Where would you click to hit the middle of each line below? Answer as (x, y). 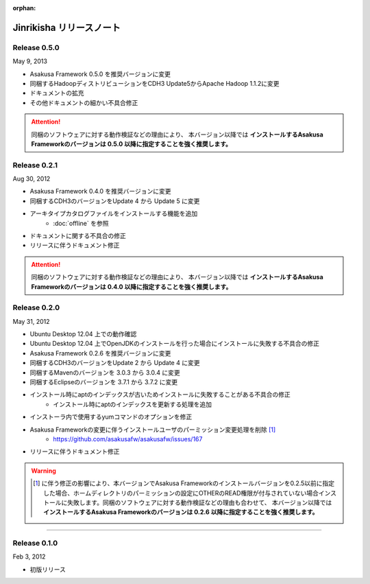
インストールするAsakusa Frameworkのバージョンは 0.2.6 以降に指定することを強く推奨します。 (181, 512)
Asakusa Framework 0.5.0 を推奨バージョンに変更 (100, 74)
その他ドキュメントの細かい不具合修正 (84, 102)
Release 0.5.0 (36, 47)
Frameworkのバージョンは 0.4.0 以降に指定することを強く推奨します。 (132, 287)
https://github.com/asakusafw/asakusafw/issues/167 (128, 439)
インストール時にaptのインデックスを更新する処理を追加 (133, 404)
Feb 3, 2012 (29, 557)
